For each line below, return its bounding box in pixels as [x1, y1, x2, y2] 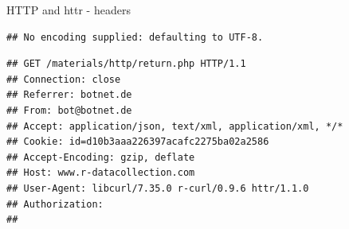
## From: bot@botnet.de [6, 104, 132, 116]
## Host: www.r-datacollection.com [6, 167, 195, 179]
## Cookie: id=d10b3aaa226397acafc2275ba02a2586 [6, 136, 269, 148]
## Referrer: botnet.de [6, 89, 132, 101]
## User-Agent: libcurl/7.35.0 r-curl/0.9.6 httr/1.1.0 [6, 182, 309, 194]
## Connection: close [6, 73, 121, 85]
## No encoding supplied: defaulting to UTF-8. [6, 31, 264, 43]
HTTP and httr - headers [6, 2, 131, 17]
